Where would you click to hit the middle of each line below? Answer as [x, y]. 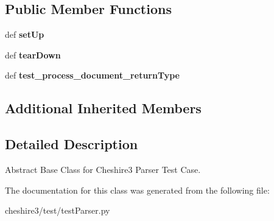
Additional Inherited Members [103, 108]
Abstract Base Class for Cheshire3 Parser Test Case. [103, 169]
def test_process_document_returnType [92, 75]
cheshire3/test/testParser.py [58, 210]
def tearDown [33, 54]
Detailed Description [72, 144]
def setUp [25, 34]
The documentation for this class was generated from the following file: [137, 190]
